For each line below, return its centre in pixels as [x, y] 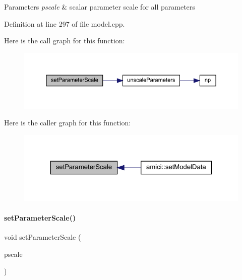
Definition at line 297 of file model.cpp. [65, 23]
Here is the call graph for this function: [65, 41]
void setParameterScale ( [43, 237]
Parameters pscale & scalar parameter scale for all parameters [100, 7]
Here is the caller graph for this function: [68, 123]
